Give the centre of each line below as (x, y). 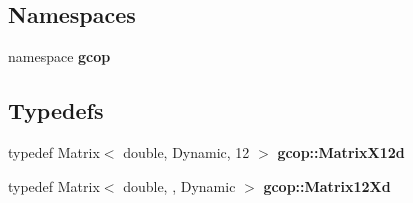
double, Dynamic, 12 (186, 152)
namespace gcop (59, 56)
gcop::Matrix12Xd (327, 185)
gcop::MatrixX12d (341, 152)
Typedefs (56, 110)
